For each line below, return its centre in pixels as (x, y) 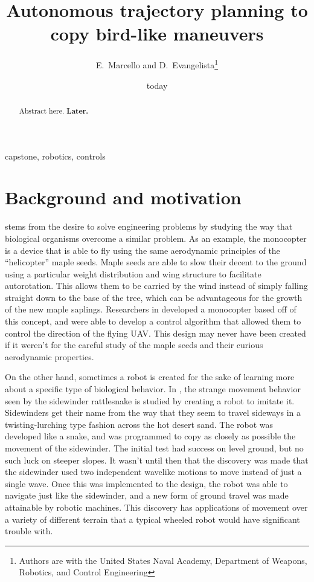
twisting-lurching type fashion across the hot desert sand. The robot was (139, 424)
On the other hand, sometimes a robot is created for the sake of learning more (150, 377)
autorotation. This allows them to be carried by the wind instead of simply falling (156, 286)
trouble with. (29, 531)
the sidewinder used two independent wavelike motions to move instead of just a (153, 472)
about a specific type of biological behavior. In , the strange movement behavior (153, 389)
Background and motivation (123, 197)
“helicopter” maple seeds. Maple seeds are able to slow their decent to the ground (156, 262)
